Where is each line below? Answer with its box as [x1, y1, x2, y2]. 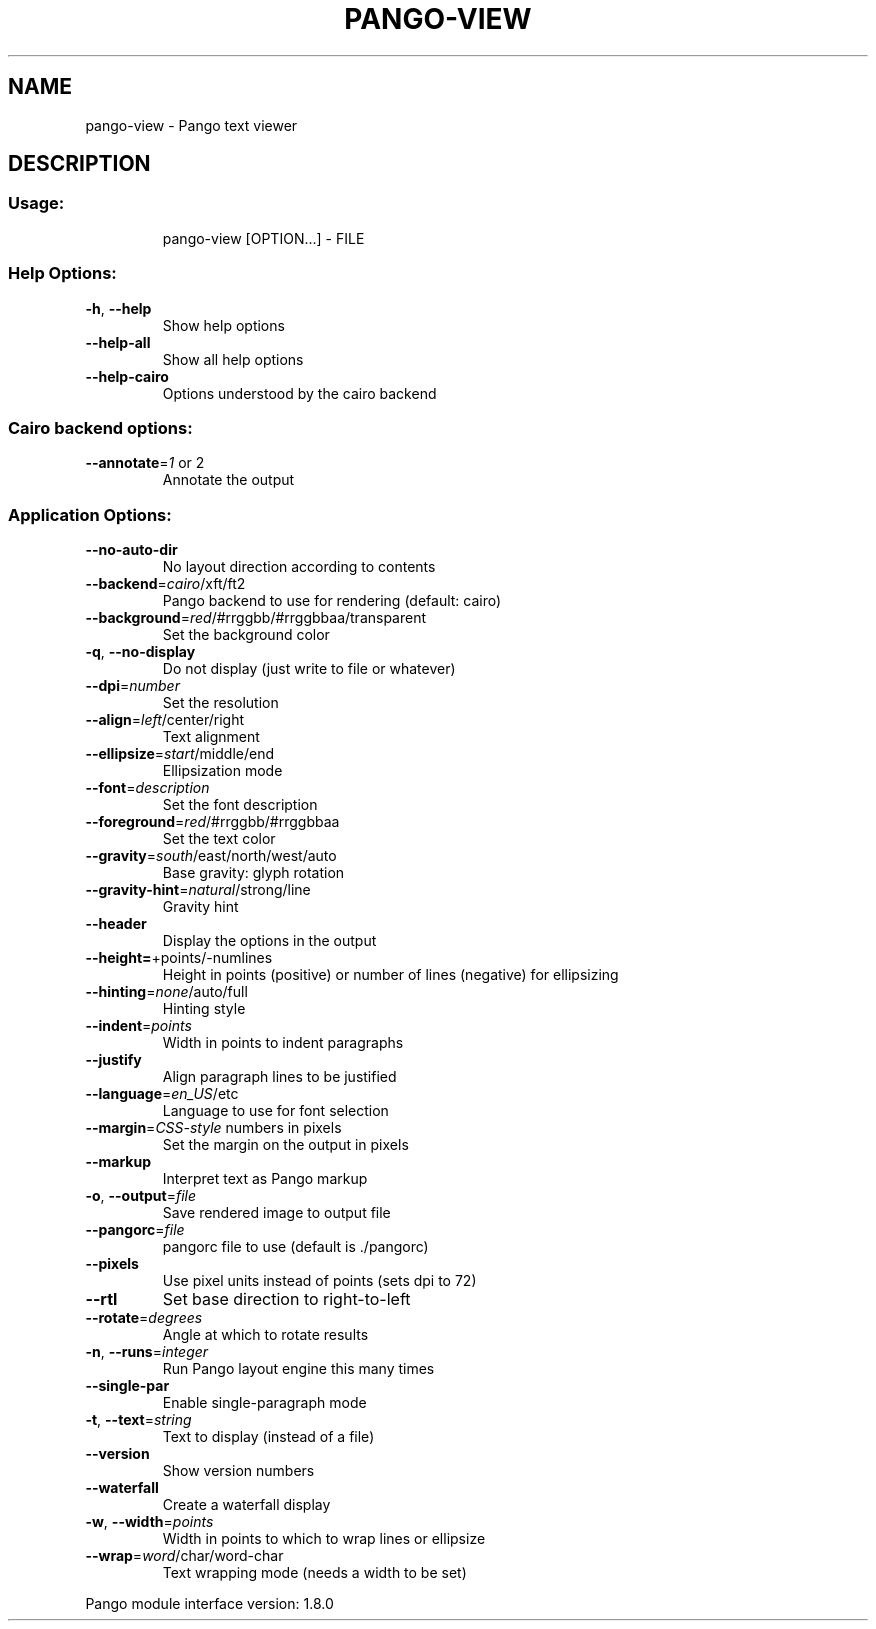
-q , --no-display [85, 643, 196, 661]
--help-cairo [85, 367, 169, 385]
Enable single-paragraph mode [162, 1394, 367, 1412]
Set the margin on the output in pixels [162, 1136, 409, 1154]
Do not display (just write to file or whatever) [162, 660, 456, 678]
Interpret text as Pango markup [162, 1170, 368, 1188]
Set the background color [162, 626, 330, 644]
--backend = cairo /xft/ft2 [85, 575, 246, 593]
